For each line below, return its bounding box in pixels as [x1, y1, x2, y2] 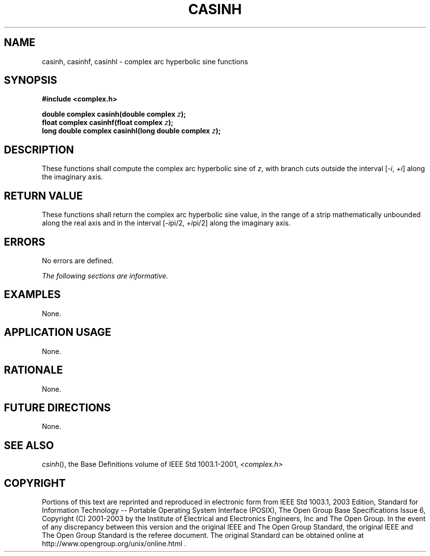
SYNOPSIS [4, 74, 57, 87]
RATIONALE [4, 364, 63, 377]
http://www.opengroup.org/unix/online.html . [42, 539, 187, 548]
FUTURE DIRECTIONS [4, 401, 111, 414]
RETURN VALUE [4, 189, 83, 202]
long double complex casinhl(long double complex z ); [42, 126, 221, 135]
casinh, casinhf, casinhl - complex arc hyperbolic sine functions [42, 57, 248, 66]
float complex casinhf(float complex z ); [42, 118, 173, 127]
